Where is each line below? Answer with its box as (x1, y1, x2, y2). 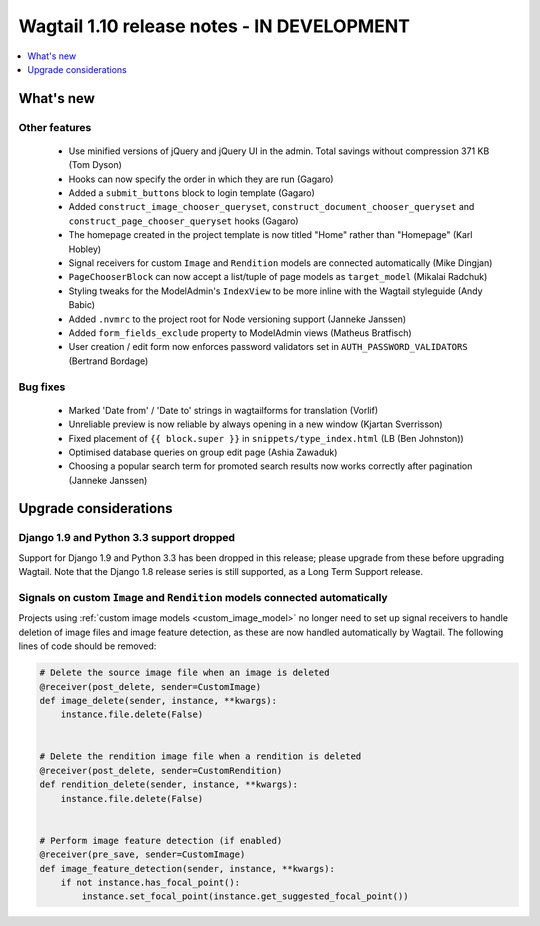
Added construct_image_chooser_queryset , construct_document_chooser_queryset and (68, 201, 475, 213)
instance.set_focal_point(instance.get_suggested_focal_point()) (81, 891, 409, 902)
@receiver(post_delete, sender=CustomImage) (39, 681, 262, 692)
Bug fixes (18, 380, 66, 394)
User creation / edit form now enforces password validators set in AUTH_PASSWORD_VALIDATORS (68, 341, 469, 353)
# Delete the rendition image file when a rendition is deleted (39, 751, 362, 762)
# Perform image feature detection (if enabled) (39, 835, 283, 846)
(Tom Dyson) (68, 159, 122, 171)
